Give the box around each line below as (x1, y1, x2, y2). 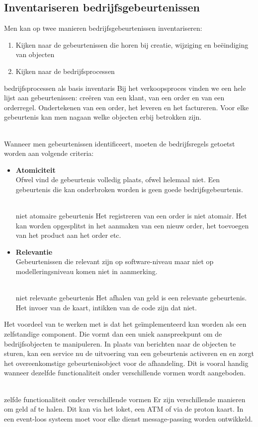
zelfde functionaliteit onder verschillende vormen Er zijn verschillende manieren (4, 394, 246, 404)
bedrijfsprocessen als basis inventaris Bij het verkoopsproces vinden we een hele (4, 82, 246, 93)
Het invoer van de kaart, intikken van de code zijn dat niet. (15, 302, 197, 312)
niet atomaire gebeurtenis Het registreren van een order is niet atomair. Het (15, 211, 247, 221)
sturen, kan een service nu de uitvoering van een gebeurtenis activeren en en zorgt (4, 348, 254, 358)
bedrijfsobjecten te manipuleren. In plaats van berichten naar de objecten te (4, 338, 236, 349)
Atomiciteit (15, 164, 56, 175)
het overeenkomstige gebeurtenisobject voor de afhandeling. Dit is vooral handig (4, 357, 249, 368)
